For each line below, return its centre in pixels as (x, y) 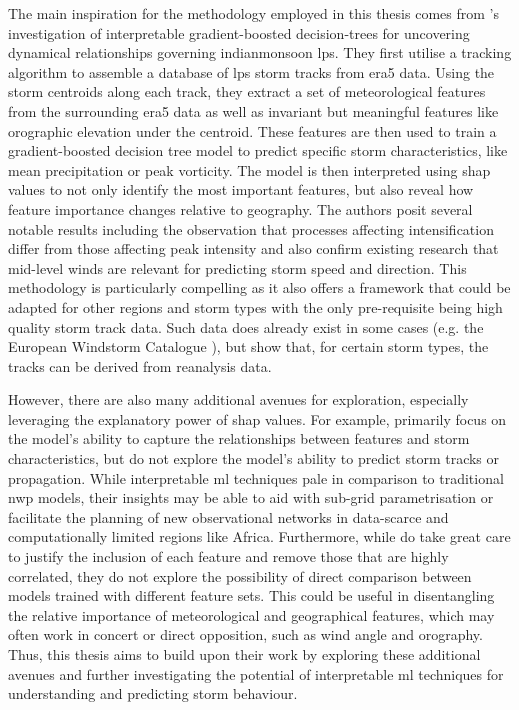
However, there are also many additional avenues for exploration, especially (238, 399)
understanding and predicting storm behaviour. (153, 693)
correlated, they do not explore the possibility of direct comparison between (240, 575)
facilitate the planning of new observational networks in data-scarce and (228, 516)
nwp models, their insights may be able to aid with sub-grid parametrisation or (251, 497)
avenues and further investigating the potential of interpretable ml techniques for (256, 673)
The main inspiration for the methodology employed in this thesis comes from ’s (253, 13)
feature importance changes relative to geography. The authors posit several (240, 208)
